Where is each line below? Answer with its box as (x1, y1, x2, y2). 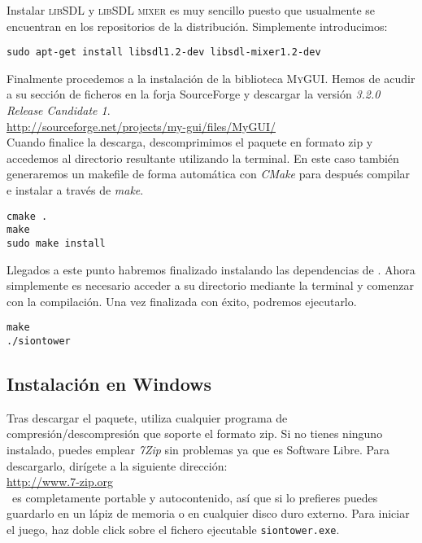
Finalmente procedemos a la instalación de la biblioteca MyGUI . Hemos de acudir (7, 69, 415, 86)
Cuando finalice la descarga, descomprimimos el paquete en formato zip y (7, 134, 373, 151)
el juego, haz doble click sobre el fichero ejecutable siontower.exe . (7, 521, 340, 538)
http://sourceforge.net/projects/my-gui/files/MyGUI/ (7, 117, 276, 134)
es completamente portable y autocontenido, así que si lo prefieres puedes (11, 488, 378, 506)
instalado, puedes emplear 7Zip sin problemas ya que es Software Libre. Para (7, 441, 390, 458)
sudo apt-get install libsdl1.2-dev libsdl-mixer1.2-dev (7, 46, 321, 59)
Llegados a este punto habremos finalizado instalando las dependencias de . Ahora (7, 261, 415, 278)
